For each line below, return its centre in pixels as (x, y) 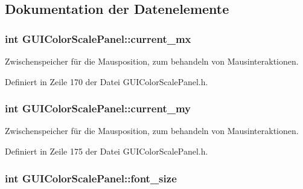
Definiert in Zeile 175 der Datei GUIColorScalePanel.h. (107, 151)
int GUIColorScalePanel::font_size (91, 178)
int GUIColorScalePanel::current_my (98, 108)
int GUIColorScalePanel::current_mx (98, 38)
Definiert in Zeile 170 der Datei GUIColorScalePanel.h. (107, 81)
